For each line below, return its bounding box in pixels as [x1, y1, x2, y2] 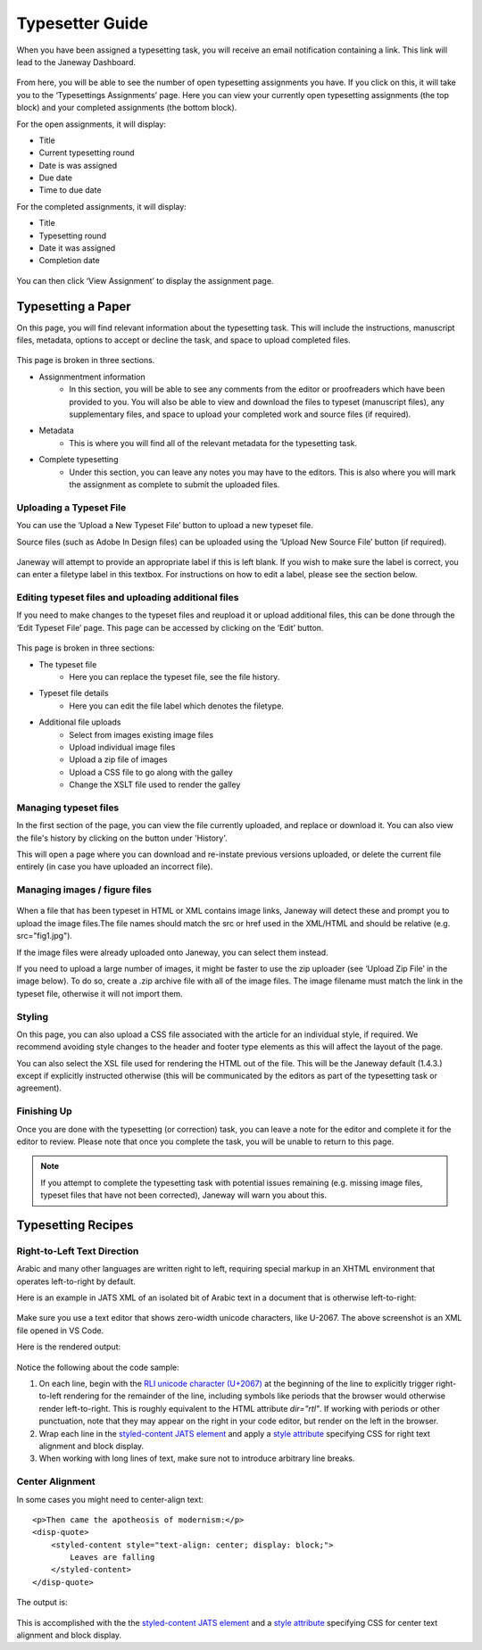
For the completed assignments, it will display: [16, 201, 187, 211]
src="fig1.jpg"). [16, 931, 73, 941]
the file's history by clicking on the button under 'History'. [16, 833, 228, 843]
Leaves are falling [70, 1553, 155, 1563]
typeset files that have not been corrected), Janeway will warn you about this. [40, 1190, 328, 1200]
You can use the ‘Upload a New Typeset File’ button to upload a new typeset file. [16, 520, 314, 531]
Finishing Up [16, 1105, 73, 1117]
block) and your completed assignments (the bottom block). [16, 103, 237, 113]
